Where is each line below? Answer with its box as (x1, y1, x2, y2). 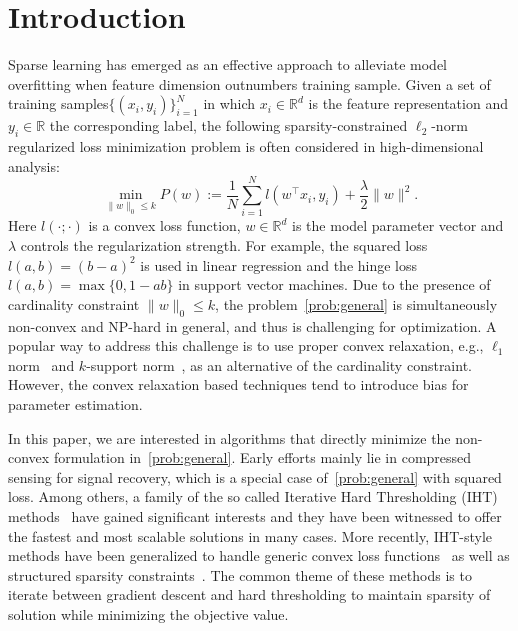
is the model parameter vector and (292, 215, 504, 236)
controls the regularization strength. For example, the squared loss (20, 235, 428, 256)
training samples (8, 93, 109, 114)
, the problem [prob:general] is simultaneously (215, 293, 498, 314)
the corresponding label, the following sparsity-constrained (49, 115, 408, 136)
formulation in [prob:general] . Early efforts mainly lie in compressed (53, 447, 472, 468)
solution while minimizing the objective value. (8, 603, 289, 624)
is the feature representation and (308, 93, 508, 114)
